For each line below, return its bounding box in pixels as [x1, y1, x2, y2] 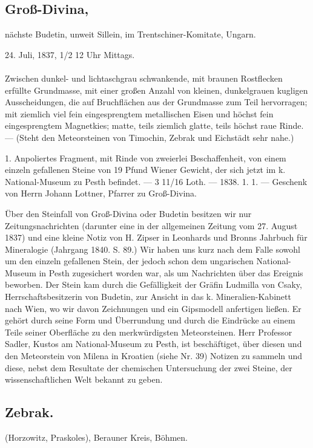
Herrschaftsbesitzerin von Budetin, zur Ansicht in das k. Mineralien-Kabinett [5, 290, 291, 303]
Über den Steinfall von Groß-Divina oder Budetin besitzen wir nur [5, 207, 252, 219]
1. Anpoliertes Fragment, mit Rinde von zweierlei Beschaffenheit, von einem [5, 151, 286, 164]
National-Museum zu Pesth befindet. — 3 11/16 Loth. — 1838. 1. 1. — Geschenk [5, 175, 308, 187]
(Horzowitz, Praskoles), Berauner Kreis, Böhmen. [5, 431, 188, 444]
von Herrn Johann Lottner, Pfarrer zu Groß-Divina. [5, 187, 197, 200]
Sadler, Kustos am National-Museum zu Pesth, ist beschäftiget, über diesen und [5, 337, 302, 350]
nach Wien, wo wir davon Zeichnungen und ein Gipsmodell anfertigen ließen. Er [5, 302, 301, 314]
